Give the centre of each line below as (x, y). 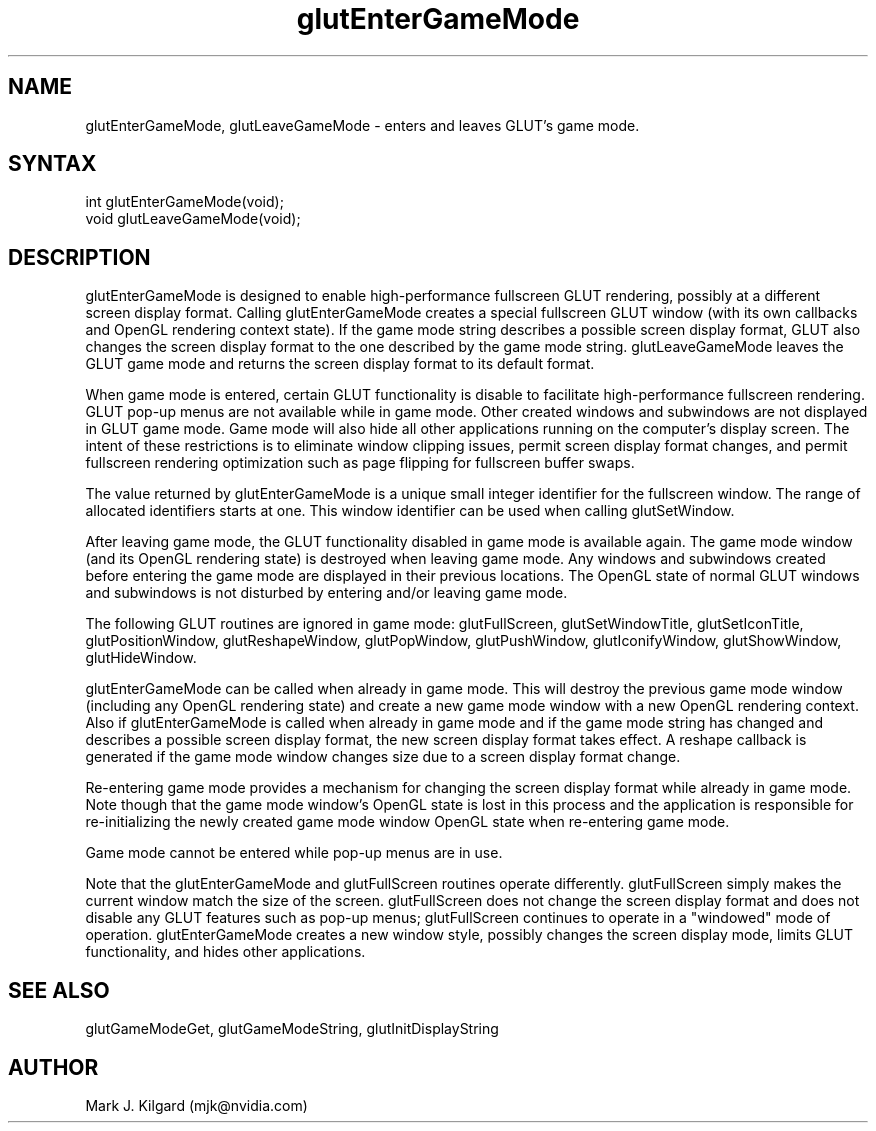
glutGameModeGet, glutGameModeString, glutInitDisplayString (292, 1029)
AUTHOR (53, 1067)
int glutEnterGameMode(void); (184, 202)
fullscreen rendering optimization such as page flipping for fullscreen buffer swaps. (360, 463)
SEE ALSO (59, 990)
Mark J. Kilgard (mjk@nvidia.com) (196, 1105)
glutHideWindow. (141, 658)
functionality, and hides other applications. (225, 952)
